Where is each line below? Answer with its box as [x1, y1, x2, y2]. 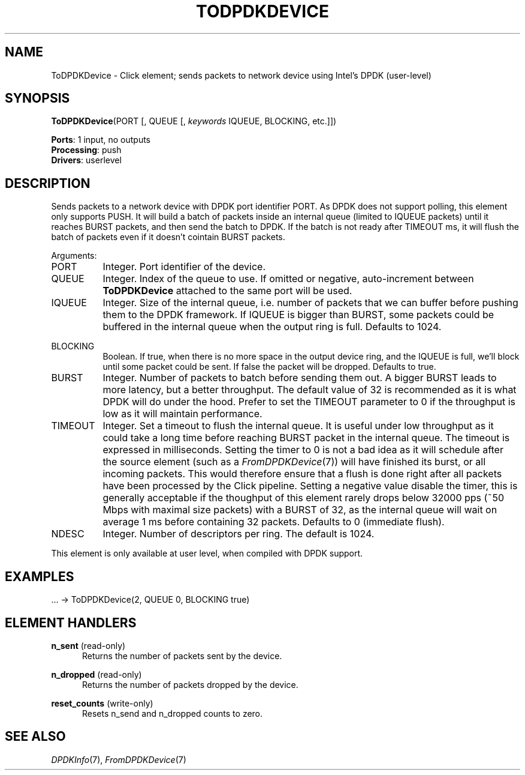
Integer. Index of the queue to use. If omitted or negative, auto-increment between [102, 273, 474, 285]
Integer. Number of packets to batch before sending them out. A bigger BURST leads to [102, 372, 497, 384]
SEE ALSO [5, 729, 66, 744]
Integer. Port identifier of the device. [102, 261, 266, 273]
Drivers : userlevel [51, 155, 122, 166]
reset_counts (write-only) [51, 698, 153, 708]
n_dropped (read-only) [51, 669, 142, 680]
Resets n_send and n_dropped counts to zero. [82, 708, 263, 719]
